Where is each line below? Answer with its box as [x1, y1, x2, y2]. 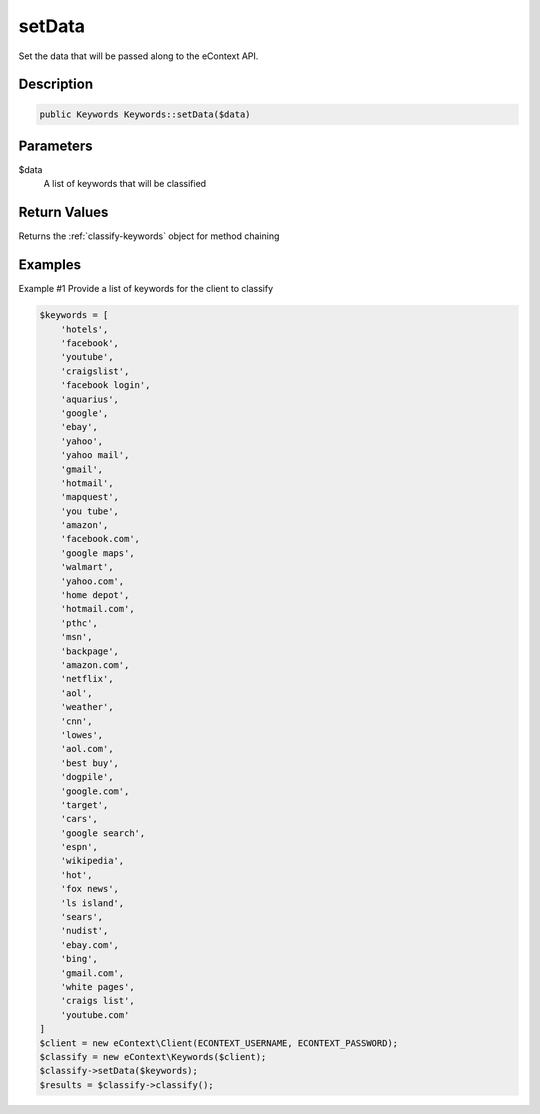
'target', [60, 799, 109, 810]
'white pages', [60, 981, 135, 992]
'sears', [60, 911, 104, 923]
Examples [18, 256, 82, 274]
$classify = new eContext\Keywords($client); [39, 1051, 267, 1062]
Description [18, 76, 94, 93]
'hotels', [60, 323, 109, 335]
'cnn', [60, 715, 93, 727]
